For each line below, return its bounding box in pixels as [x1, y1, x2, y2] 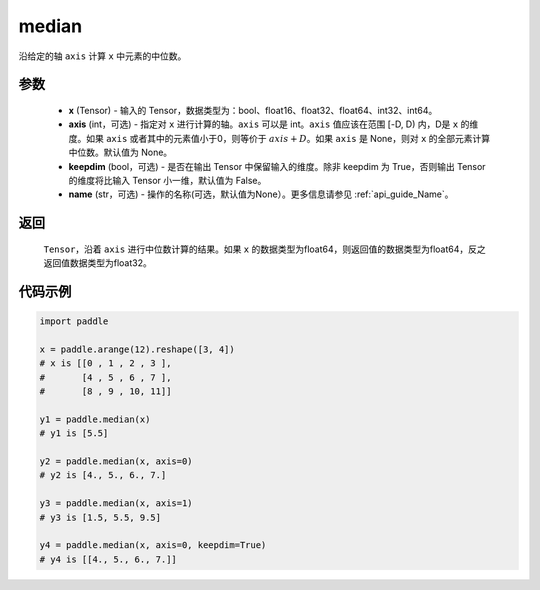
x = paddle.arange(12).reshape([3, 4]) [39, 343, 235, 355]
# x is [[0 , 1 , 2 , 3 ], [39, 358, 172, 369]
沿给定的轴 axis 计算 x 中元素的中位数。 [18, 50, 187, 62]
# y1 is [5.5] [39, 428, 109, 439]
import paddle [39, 316, 109, 327]
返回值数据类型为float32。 [43, 257, 152, 269]
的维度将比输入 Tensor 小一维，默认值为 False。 [68, 174, 267, 186]
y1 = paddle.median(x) [39, 413, 151, 425]
